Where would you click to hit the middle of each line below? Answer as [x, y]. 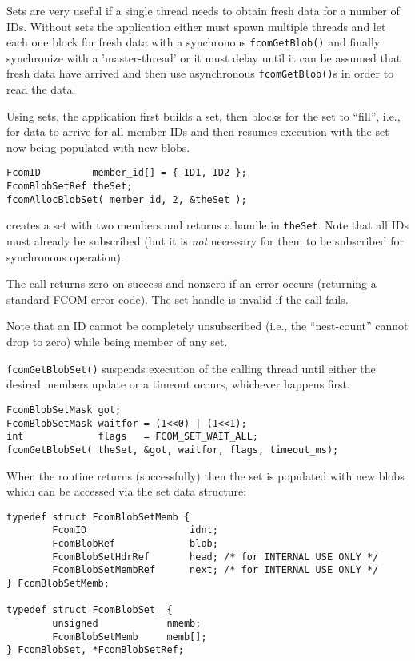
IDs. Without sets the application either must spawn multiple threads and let [196, 26]
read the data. [41, 89]
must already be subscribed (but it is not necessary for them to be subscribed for [205, 241]
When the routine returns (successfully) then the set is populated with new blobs [206, 475]
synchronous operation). [65, 256]
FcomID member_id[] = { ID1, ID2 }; [127, 173]
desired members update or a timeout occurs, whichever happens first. [178, 384]
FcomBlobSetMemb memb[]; [130, 637]
